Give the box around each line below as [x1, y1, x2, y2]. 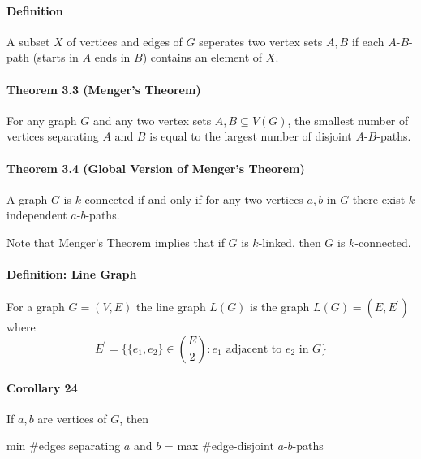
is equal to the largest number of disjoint [149, 128, 352, 145]
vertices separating [6, 128, 99, 145]
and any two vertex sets [92, 111, 212, 128]
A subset [6, 32, 50, 50]
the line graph [136, 298, 206, 315]
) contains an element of [142, 49, 263, 66]
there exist [352, 190, 406, 207]
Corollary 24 [6, 379, 78, 396]
